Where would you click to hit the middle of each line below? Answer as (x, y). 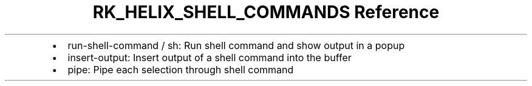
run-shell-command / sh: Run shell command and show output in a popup (236, 45)
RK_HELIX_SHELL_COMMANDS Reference (266, 12)
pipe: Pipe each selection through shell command (181, 69)
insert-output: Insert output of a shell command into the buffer (210, 57)
